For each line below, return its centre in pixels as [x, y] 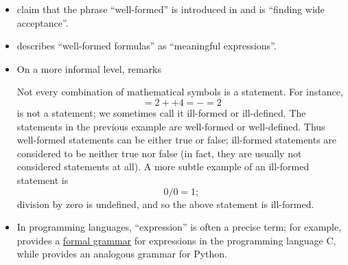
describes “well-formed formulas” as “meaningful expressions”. [147, 46]
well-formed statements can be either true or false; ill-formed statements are [177, 140]
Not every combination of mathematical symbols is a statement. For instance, [180, 92]
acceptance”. [43, 22]
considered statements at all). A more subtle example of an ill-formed [163, 166]
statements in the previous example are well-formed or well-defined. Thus [171, 126]
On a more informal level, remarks [89, 68]
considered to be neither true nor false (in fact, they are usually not [159, 153]
